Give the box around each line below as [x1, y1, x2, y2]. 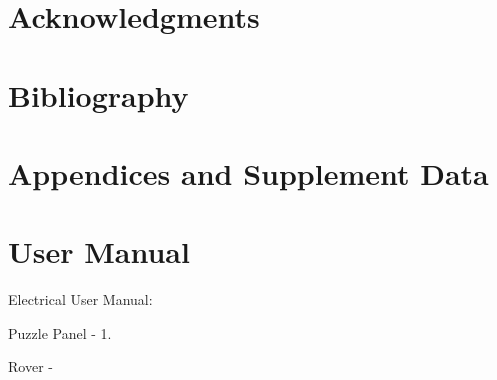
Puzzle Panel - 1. [8, 322, 112, 343]
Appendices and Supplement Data [8, 152, 489, 193]
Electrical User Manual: [8, 289, 153, 310]
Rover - [8, 356, 53, 377]
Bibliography [8, 74, 189, 115]
